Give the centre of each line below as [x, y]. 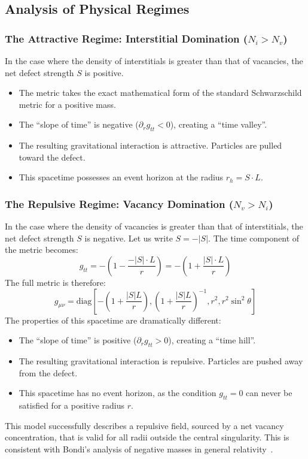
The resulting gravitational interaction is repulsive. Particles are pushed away [161, 360]
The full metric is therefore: [55, 282]
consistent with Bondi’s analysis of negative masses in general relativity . [139, 449]
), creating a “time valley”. [219, 124]
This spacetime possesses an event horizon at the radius [121, 177]
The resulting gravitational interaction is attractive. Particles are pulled [150, 145]
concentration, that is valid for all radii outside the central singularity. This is [147, 437]
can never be [269, 393]
